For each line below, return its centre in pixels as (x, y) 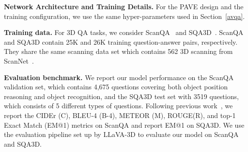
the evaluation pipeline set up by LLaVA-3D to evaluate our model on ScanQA (121, 134)
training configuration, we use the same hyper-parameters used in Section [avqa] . (124, 16)
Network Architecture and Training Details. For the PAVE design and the (124, 6)
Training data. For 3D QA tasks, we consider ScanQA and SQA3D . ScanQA (124, 32)
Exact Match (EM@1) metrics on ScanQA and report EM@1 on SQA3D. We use (124, 125)
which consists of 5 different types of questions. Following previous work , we (118, 106)
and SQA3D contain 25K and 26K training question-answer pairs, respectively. (121, 42)
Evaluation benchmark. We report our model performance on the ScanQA (119, 77)
